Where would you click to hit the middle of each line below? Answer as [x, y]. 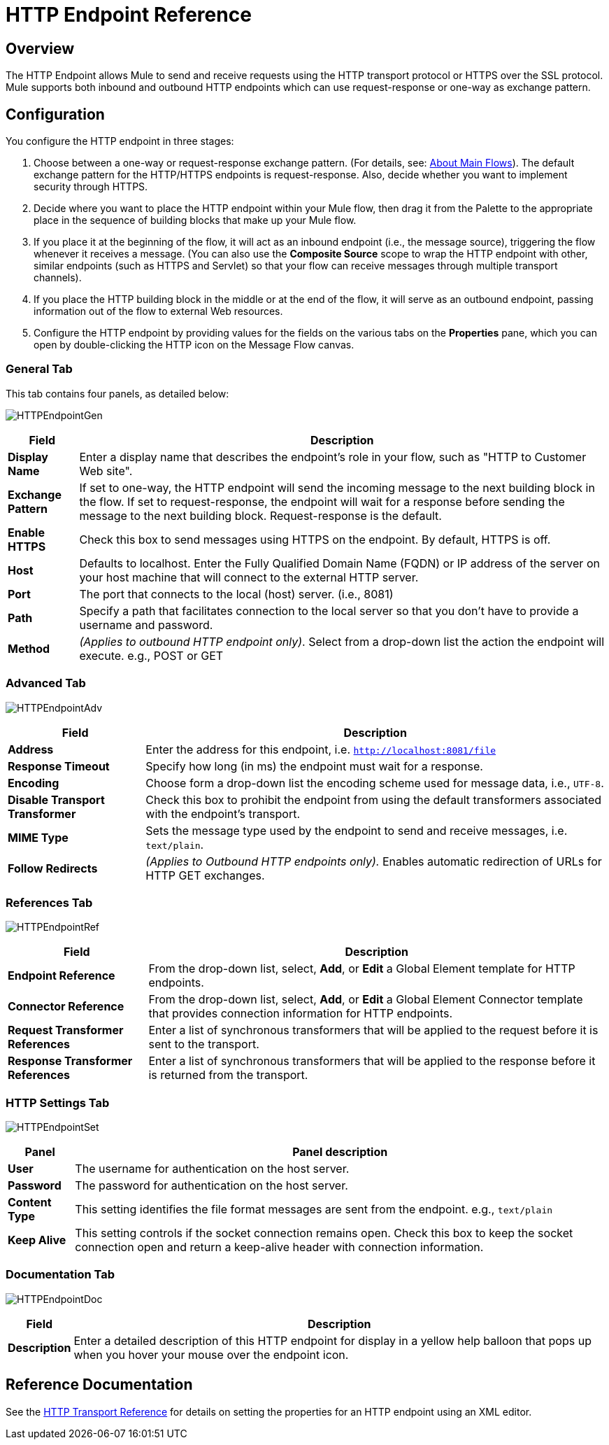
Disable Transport [56, 799]
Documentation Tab [60, 1275]
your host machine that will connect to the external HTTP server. [249, 577]
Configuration [55, 114]
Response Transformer [70, 1061]
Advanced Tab [46, 683]
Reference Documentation [99, 1385]
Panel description [340, 1152]
